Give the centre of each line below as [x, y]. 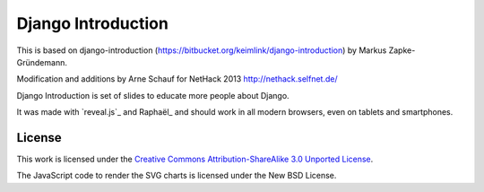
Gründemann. [42, 62]
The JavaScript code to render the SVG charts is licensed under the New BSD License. [177, 176]
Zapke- [402, 50]
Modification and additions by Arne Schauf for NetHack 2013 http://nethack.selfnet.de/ [177, 79]
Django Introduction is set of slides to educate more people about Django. [153, 95]
